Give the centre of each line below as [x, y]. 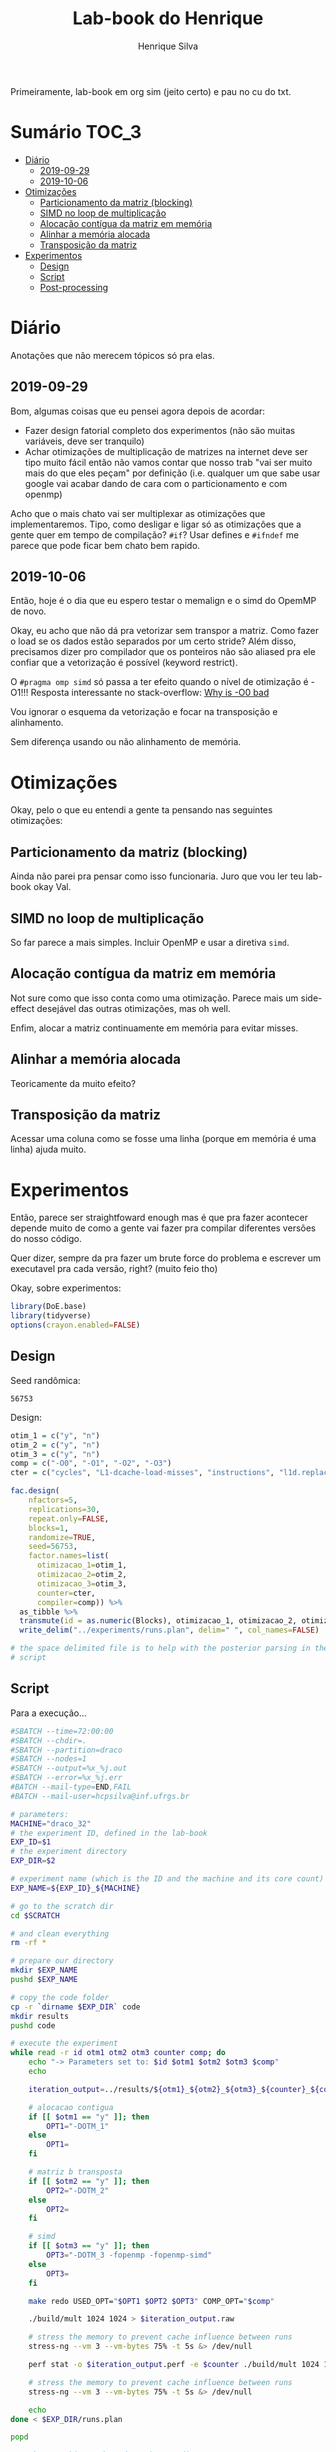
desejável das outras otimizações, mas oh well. [133, 1008]
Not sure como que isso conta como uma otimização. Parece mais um [154, 998]
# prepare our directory [62, 1961]
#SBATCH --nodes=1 [48, 1759]
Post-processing [74, 287]
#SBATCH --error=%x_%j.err [66, 1778]
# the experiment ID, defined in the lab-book [109, 1833]
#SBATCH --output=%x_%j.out [69, 1768]
